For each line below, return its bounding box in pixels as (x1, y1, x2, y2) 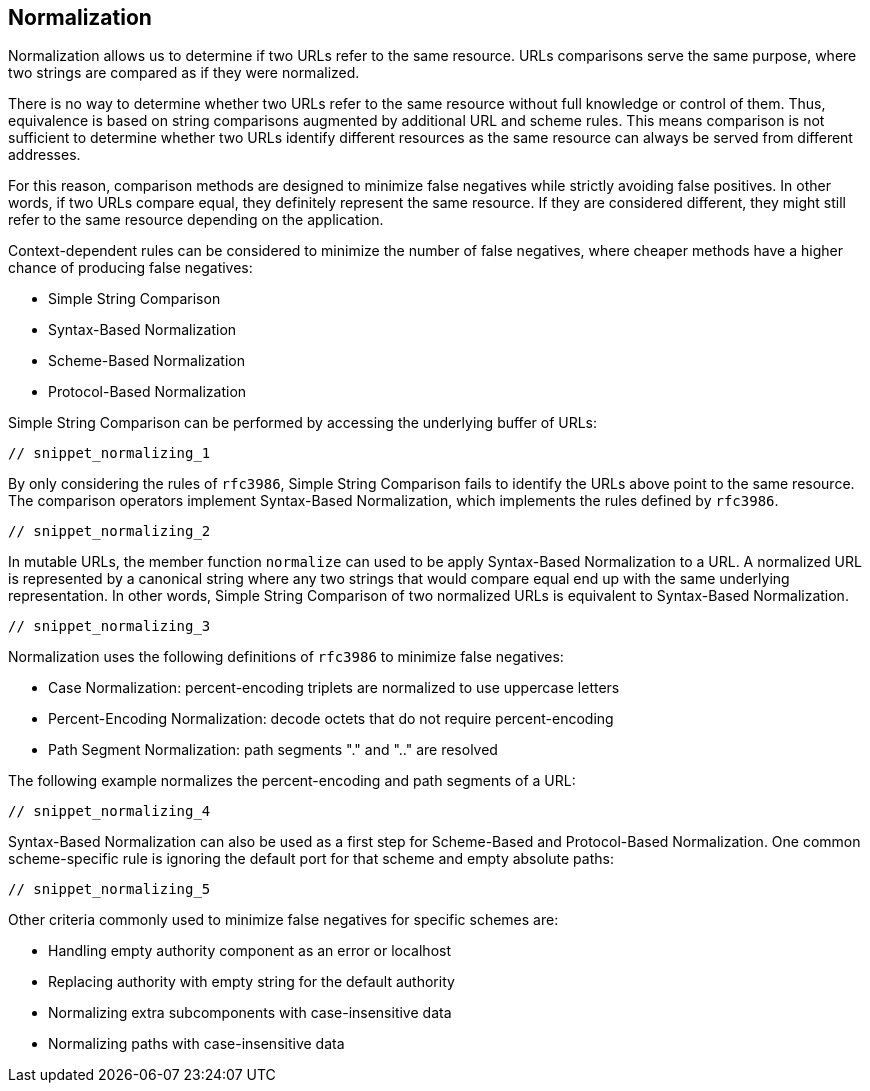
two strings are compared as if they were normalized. (8, 64, 360, 82)
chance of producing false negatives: (8, 259, 253, 277)
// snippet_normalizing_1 (8, 445, 211, 462)
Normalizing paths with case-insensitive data (48, 1035, 345, 1053)
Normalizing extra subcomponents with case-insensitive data (48, 1004, 452, 1022)
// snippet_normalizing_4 (8, 803, 211, 820)
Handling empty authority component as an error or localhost (48, 942, 452, 960)
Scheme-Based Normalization (48, 352, 245, 370)
